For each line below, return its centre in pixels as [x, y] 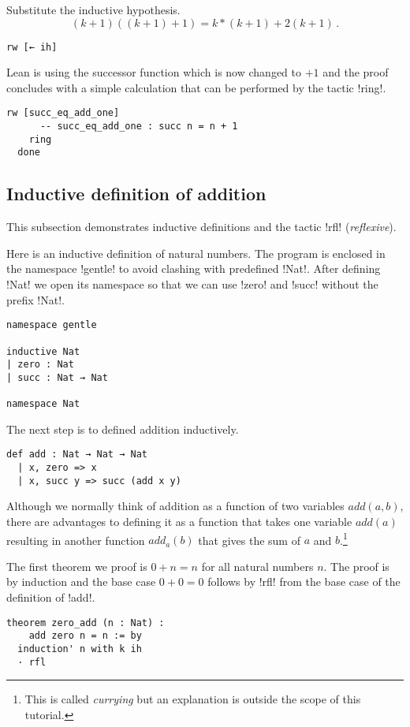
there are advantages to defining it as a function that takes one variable [179, 521]
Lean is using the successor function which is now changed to [154, 72]
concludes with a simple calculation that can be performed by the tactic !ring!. [196, 87]
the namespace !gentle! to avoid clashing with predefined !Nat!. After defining [194, 268]
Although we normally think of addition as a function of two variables [175, 506]
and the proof [356, 72]
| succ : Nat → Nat [57, 377]
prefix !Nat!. [35, 299]
